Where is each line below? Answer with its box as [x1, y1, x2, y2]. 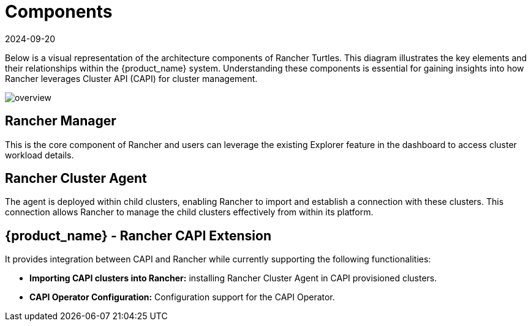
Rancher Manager [5, 113, 116, 129]
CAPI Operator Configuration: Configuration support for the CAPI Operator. [29, 292, 335, 303]
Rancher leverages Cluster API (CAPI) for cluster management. [5, 73, 258, 84]
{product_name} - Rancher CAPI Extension [5, 228, 271, 243]
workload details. [5, 149, 74, 160]
